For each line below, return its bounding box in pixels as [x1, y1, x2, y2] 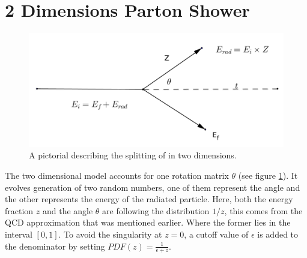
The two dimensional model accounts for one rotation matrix [5, 169, 229, 181]
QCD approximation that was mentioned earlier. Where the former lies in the [5, 216, 291, 229]
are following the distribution [102, 204, 210, 217]
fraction [5, 204, 34, 217]
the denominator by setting [5, 239, 105, 252]
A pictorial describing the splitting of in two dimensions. [29, 149, 237, 161]
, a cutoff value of [184, 227, 249, 240]
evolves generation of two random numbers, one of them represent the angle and [5, 181, 300, 193]
